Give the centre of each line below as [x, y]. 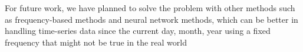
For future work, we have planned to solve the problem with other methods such [150, 8]
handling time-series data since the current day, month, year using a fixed [138, 31]
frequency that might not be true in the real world [96, 42]
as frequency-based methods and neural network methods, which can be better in [151, 19]
